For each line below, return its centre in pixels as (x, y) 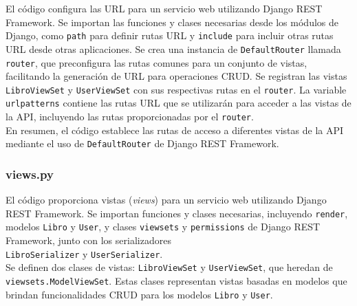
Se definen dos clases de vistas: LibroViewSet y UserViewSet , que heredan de (169, 267)
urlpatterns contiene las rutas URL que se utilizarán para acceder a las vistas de (178, 103)
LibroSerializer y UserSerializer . (84, 253)
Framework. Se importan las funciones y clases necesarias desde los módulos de (172, 22)
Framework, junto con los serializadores (88, 240)
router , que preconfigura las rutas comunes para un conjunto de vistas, (156, 62)
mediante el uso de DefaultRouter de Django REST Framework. (142, 143)
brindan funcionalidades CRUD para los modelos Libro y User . (139, 294)
